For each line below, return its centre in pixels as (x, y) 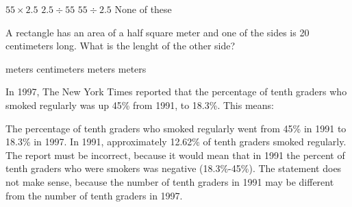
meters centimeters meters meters (76, 68)
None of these (143, 9)
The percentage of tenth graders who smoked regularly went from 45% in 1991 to (176, 128)
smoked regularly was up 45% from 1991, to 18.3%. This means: (140, 105)
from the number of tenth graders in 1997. (94, 195)
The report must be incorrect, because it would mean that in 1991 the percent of (175, 155)
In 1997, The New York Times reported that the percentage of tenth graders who (176, 92)
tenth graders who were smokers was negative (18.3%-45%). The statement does (174, 168)
